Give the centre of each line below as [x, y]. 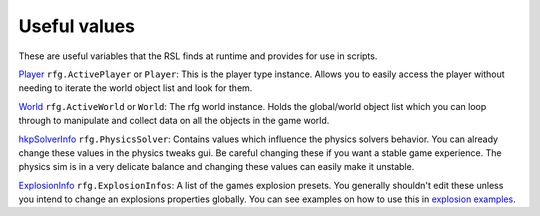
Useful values [76, 26]
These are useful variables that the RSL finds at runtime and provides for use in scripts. [198, 56]
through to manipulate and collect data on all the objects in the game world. [174, 121]
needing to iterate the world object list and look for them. [135, 88]
